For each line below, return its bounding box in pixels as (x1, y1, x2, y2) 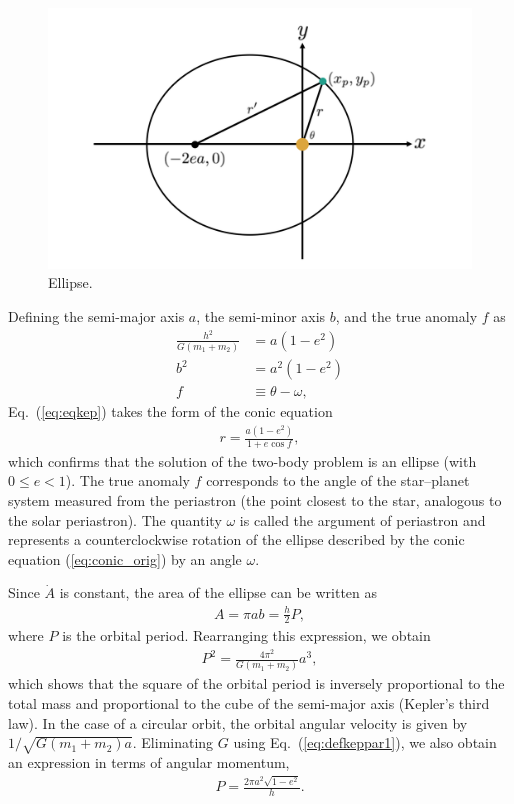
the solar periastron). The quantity (8, 509, 222, 530)
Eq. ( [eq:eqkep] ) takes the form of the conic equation (8, 401, 333, 422)
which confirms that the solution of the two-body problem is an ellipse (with (8, 450, 477, 471)
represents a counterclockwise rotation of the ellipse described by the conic (8, 529, 465, 550)
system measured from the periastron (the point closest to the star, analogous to (8, 490, 502, 511)
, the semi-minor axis (196, 306, 326, 327)
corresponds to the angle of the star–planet (206, 470, 470, 491)
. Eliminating (132, 732, 214, 753)
